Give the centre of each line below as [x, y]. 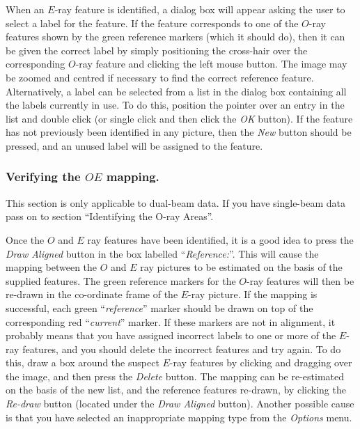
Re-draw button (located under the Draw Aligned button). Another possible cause [180, 404]
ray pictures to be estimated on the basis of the [241, 267]
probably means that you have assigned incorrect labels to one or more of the [171, 335]
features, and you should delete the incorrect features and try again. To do [182, 349]
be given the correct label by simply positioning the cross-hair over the [157, 50]
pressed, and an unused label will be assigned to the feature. [134, 145]
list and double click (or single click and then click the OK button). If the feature [179, 118]
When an [25, 9]
